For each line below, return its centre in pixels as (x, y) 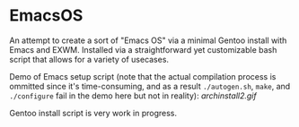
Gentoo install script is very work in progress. (93, 113)
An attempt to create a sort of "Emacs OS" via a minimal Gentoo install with (148, 40)
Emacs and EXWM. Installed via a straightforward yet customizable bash (143, 49)
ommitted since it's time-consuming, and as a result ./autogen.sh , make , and (150, 86)
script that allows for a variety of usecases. (89, 59)
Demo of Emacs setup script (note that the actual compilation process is (143, 76)
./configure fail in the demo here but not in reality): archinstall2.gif (133, 96)
